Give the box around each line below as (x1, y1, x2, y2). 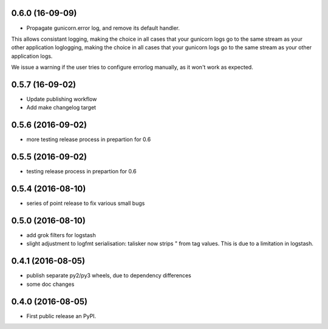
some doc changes (26, 280, 75, 288)
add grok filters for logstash (26, 232, 97, 238)
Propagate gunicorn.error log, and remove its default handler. (26, 24, 180, 32)
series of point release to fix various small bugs (26, 199, 145, 207)
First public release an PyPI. (26, 312, 97, 319)
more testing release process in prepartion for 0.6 (26, 136, 151, 143)
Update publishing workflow (26, 95, 97, 103)
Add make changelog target (26, 104, 97, 111)
